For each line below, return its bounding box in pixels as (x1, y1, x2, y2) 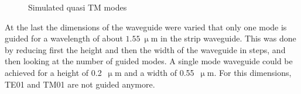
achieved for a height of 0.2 (5, 66, 102, 78)
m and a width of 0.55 (114, 66, 194, 78)
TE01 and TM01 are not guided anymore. (5, 78, 155, 90)
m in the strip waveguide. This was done (150, 32, 296, 44)
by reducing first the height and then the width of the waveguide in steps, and (5, 43, 286, 55)
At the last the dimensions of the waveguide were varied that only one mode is (5, 20, 287, 33)
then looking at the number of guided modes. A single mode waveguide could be (5, 55, 293, 67)
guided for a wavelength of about (5, 32, 123, 44)
